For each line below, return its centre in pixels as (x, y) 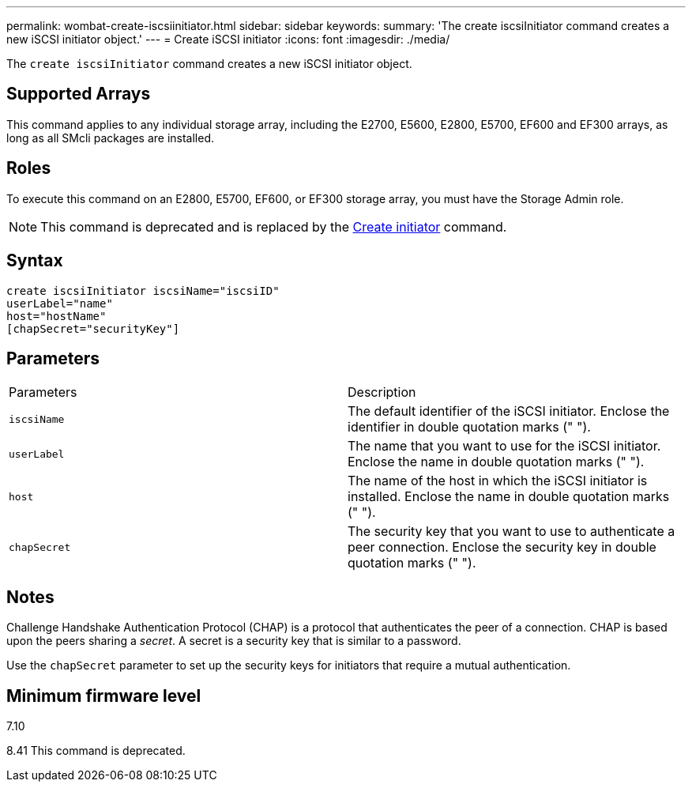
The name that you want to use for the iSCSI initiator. (504, 446)
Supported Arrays (79, 94)
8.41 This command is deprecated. (96, 751)
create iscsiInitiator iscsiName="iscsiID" (143, 290)
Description (382, 392)
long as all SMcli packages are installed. (110, 138)
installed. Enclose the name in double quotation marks (509, 497)
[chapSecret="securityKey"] (93, 328)
